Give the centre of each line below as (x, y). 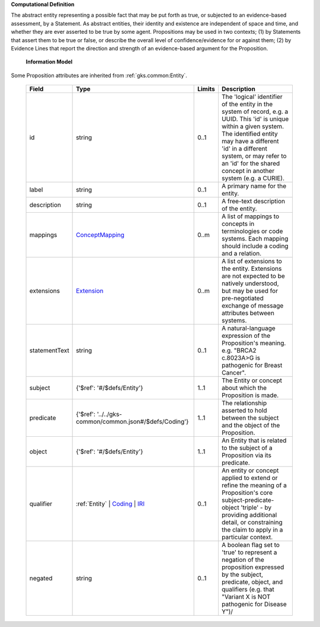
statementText (49, 351)
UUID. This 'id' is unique (255, 119)
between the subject (250, 418)
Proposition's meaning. (254, 343)
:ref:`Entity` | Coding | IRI (111, 504)
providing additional (249, 515)
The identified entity (249, 134)
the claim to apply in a (252, 530)
